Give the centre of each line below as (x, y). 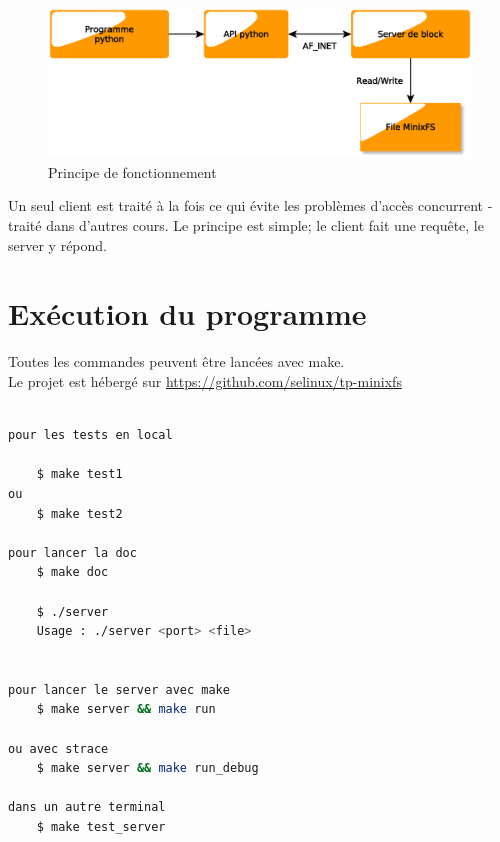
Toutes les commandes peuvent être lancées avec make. (176, 361)
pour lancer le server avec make (119, 689)
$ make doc (72, 572)
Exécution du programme (187, 313)
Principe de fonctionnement (132, 171)
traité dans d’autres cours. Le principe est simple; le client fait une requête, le (246, 225)
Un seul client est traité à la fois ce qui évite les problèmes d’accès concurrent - (250, 205)
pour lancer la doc (72, 552)
